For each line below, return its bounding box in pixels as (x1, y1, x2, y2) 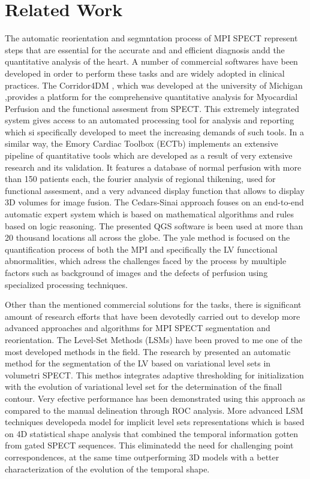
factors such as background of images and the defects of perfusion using (5, 266, 268, 278)
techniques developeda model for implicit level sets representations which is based (5, 416, 305, 428)
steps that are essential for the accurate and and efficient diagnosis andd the (5, 43, 285, 56)
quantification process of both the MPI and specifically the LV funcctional (5, 242, 278, 255)
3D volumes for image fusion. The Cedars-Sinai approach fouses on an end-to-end (5, 196, 304, 208)
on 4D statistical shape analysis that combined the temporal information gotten (5, 427, 299, 439)
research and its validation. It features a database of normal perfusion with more (5, 160, 302, 173)
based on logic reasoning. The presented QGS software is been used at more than (5, 219, 303, 232)
